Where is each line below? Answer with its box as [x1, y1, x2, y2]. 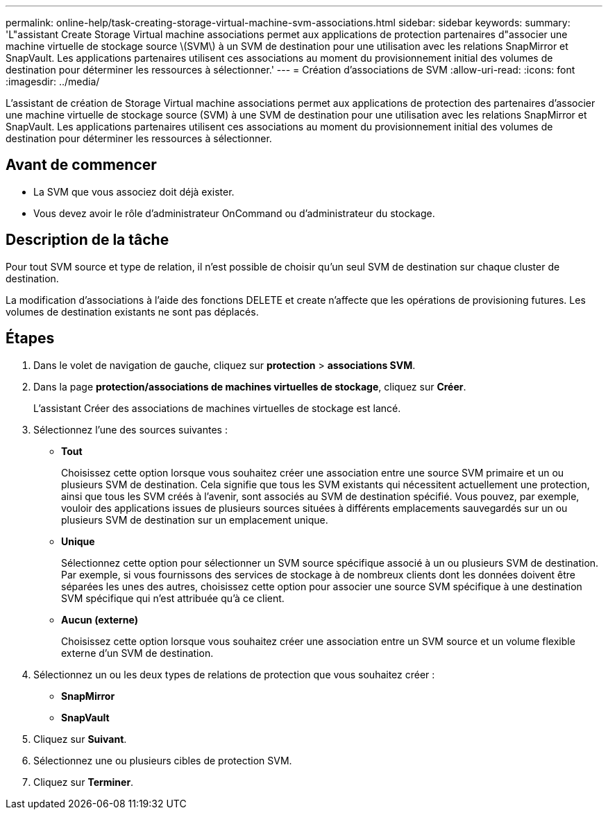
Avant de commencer [6, 156, 157, 174]
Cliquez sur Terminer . [33, 775, 134, 788]
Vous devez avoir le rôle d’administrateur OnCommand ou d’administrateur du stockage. [33, 207, 435, 219]
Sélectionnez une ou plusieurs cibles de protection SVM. [33, 754, 292, 766]
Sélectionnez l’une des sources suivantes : [33, 423, 228, 436]
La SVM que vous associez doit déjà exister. [33, 185, 235, 198]
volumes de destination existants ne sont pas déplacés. [6, 305, 259, 318]
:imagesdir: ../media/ [6, 76, 100, 87]
